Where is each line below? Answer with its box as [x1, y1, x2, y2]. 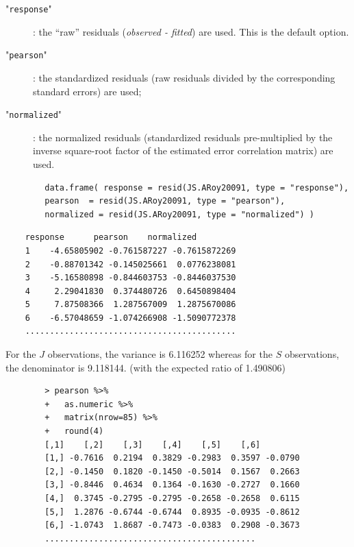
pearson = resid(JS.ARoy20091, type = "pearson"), [45, 196, 286, 206]
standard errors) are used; [33, 84, 142, 98]
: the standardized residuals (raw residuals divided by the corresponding [33, 70, 336, 84]
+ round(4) [45, 426, 104, 437]
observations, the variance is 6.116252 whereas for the [47, 347, 273, 361]
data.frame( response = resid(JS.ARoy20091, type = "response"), [45, 182, 349, 193]
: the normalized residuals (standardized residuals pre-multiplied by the [33, 130, 333, 144]
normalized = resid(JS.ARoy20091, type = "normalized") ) [45, 209, 315, 219]
